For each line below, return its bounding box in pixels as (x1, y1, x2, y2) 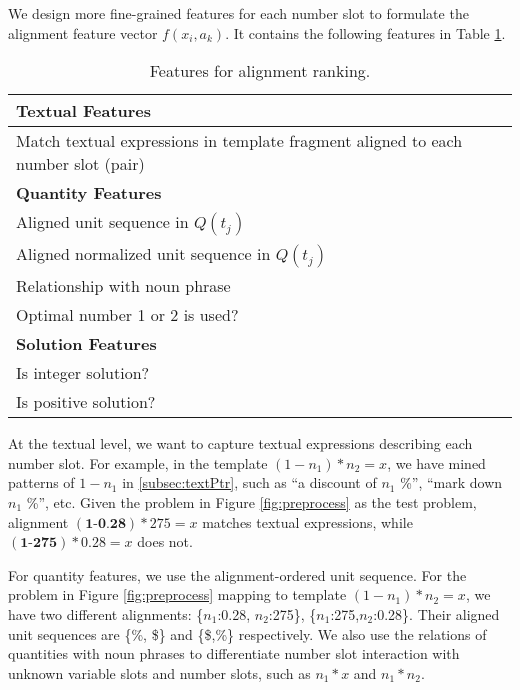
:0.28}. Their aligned (373, 603, 500, 624)
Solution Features (16, 332, 157, 356)
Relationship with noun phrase (16, 274, 231, 298)
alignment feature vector (8, 22, 158, 43)
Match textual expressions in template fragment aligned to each (16, 129, 463, 153)
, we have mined (387, 452, 486, 473)
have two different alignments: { (8, 603, 204, 624)
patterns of (8, 472, 75, 493)
